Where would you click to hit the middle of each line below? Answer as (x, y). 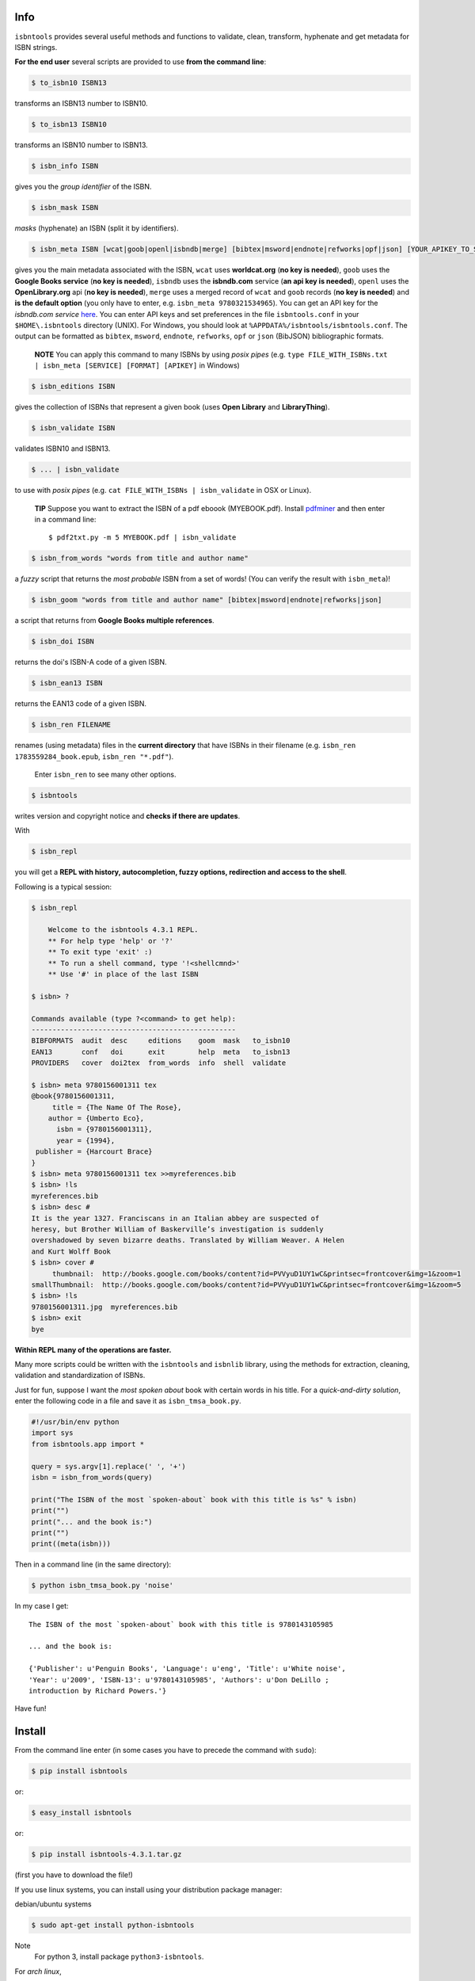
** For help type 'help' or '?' (111, 941)
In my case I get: (42, 1606)
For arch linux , (38, 1971)
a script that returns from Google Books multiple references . (114, 620)
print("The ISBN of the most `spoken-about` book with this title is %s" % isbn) (194, 1499)
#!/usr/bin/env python (75, 1422)
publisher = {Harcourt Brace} (95, 1152)
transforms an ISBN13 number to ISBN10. (81, 104)
